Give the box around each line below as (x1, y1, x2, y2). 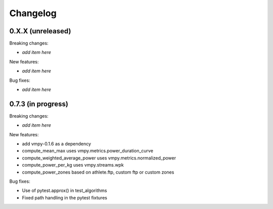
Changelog (9, 8, 57, 19)
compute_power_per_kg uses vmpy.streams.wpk (22, 162, 124, 168)
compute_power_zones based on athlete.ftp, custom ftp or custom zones (22, 169, 174, 175)
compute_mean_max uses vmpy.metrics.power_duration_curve (22, 148, 154, 154)
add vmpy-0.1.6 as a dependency (22, 141, 91, 147)
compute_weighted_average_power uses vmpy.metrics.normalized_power (22, 154, 176, 161)
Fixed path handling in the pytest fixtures (22, 194, 107, 200)
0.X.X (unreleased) (9, 27, 71, 35)
